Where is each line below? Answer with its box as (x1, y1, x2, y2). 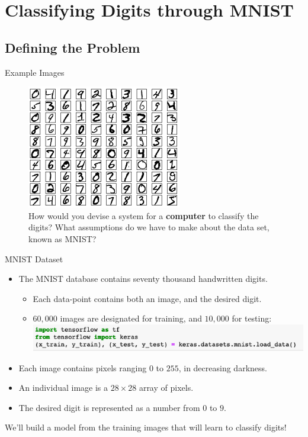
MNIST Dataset (5, 252, 63, 265)
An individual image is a (18, 381, 108, 394)
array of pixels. (139, 381, 194, 394)
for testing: (232, 312, 272, 324)
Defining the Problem (5, 38, 140, 56)
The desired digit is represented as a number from (18, 401, 200, 413)
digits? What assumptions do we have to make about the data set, (28, 221, 269, 233)
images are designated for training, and (60, 312, 202, 324)
